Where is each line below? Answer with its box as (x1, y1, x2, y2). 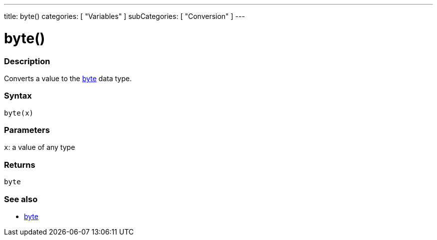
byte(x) (4, 109, 34, 117)
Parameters (4, 125, 50, 135)
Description (4, 56, 50, 66)
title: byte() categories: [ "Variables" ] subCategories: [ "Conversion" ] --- (4, 12, 245, 20)
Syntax (4, 91, 32, 101)
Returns (4, 159, 35, 170)
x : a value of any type (4, 143, 75, 152)
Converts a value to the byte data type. (4, 74, 132, 83)
